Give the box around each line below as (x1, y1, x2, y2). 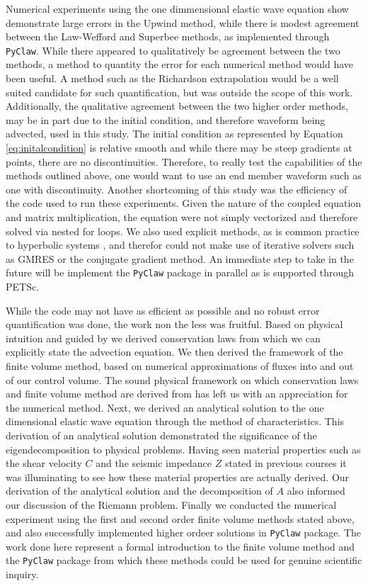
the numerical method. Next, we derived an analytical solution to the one (6, 400, 324, 415)
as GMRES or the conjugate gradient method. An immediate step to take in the (6, 251, 354, 266)
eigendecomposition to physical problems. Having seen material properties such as (6, 441, 361, 456)
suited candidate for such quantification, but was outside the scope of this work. (6, 84, 353, 99)
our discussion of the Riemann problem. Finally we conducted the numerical (6, 497, 337, 512)
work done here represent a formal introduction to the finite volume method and (6, 539, 355, 553)
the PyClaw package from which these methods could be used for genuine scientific (6, 553, 362, 568)
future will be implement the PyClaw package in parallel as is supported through (6, 265, 355, 280)
